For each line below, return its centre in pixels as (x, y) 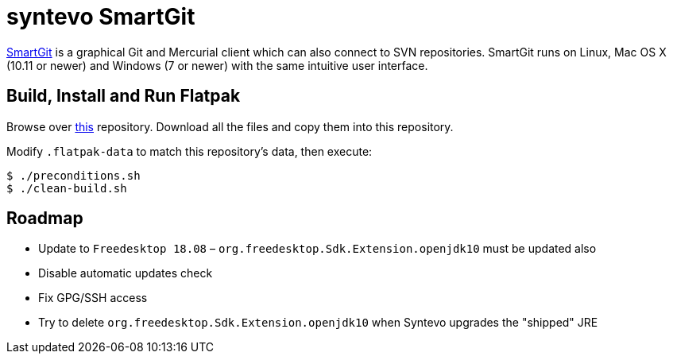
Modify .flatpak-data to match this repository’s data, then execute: (190, 151)
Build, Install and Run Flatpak (124, 96)
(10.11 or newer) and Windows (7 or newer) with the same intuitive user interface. (217, 65)
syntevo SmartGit (101, 17)
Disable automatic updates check (126, 273)
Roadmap (45, 219)
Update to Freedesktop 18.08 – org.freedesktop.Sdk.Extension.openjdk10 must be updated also (317, 249)
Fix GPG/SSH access (93, 298)
